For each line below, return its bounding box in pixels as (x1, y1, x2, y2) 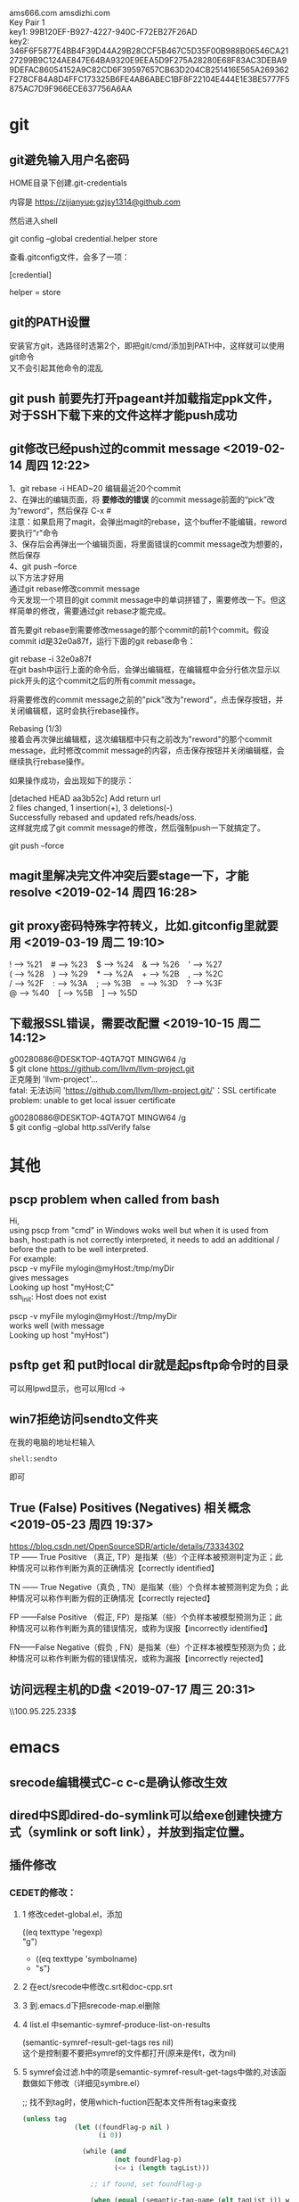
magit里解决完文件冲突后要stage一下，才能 (9, 869, 249, 884)
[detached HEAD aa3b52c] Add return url (9, 793, 161, 804)
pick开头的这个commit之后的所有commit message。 (9, 675, 201, 686)
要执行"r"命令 (9, 528, 60, 539)
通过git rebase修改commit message (9, 583, 141, 594)
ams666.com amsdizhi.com (9, 8, 111, 18)
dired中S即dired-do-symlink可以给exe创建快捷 (9, 1808, 271, 1823)
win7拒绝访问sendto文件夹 (9, 1412, 158, 1427)
